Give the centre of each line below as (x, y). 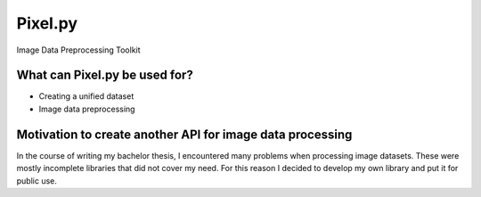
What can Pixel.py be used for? (105, 75)
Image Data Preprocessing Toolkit (79, 50)
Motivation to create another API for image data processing (184, 134)
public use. (37, 181)
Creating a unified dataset (86, 96)
